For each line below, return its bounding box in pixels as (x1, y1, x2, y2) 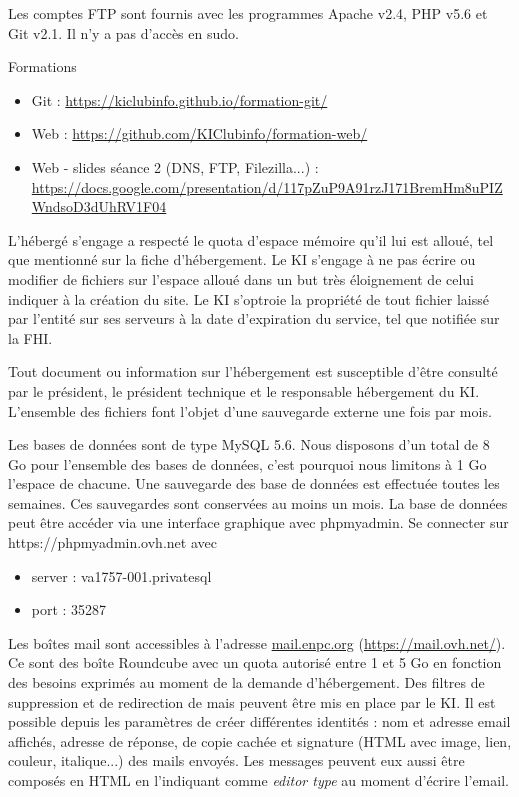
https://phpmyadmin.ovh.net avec (8, 532, 217, 553)
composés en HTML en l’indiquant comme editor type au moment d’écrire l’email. (8, 770, 509, 790)
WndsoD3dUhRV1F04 (31, 196, 167, 217)
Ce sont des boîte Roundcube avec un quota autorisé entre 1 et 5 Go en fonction (8, 652, 502, 673)
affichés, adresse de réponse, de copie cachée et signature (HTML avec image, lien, (8, 730, 512, 751)
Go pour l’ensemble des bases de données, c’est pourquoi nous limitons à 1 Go (8, 453, 487, 474)
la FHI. (8, 327, 53, 348)
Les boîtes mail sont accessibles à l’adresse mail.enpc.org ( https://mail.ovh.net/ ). (8, 632, 506, 653)
